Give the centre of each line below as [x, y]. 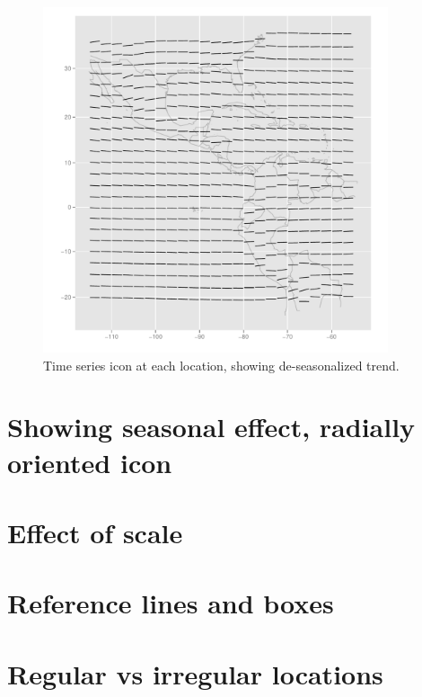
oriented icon [90, 462]
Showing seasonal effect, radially [211, 427]
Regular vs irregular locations [195, 673]
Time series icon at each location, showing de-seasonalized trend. [221, 365]
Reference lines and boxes [171, 603]
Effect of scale [95, 532]
